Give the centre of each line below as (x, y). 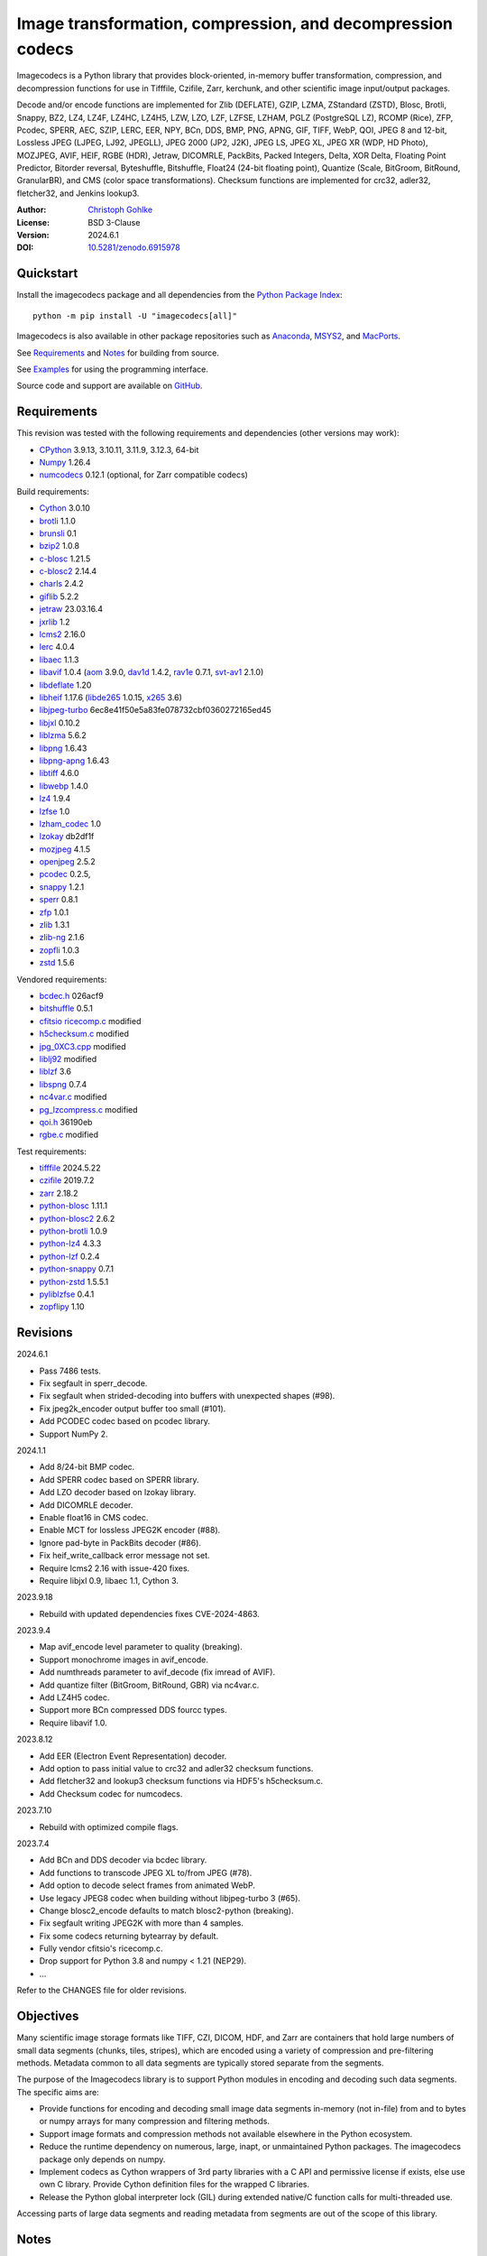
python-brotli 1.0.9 (74, 1231)
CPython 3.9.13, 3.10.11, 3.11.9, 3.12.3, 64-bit (119, 449)
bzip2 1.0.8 (60, 546)
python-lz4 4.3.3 (70, 1244)
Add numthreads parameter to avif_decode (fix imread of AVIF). (157, 1672)
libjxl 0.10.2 (60, 723)
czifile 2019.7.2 (67, 1180)
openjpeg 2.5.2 (67, 862)
